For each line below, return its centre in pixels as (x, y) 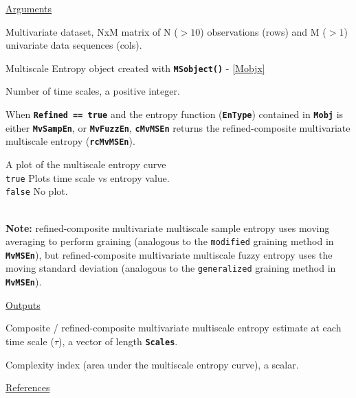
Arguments (29, 8)
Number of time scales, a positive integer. (93, 91)
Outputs (23, 304)
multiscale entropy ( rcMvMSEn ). (70, 141)
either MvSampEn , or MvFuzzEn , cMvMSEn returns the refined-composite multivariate (178, 127)
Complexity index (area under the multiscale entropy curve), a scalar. (152, 364)
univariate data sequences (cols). (74, 45)
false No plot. (37, 191)
